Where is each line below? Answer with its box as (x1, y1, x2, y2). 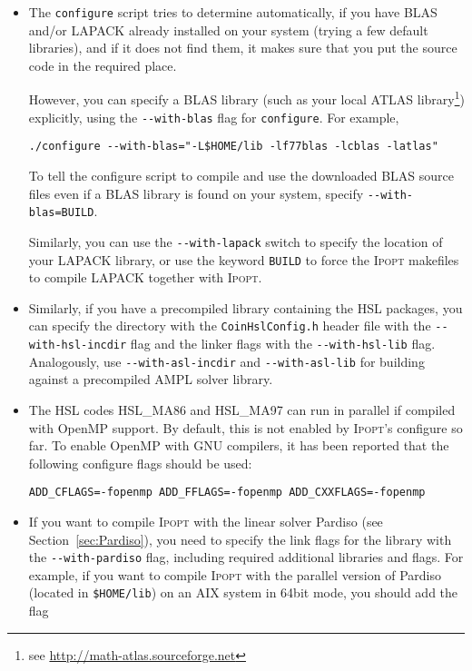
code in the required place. (28, 55, 177, 74)
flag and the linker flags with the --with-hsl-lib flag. (130, 334, 436, 353)
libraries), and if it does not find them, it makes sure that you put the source (28, 38, 457, 57)
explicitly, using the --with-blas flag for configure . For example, (28, 107, 399, 126)
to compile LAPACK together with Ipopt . (28, 268, 262, 287)
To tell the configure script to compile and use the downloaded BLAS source (28, 166, 454, 184)
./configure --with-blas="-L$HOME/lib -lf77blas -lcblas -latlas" (28, 140, 438, 153)
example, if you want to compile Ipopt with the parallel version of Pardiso (28, 565, 441, 584)
